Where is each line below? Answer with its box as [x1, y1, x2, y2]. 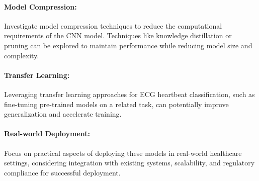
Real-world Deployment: [4, 128, 91, 139]
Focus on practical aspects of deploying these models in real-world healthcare [4, 147, 242, 158]
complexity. [4, 50, 39, 60]
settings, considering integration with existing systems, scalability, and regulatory [4, 157, 255, 168]
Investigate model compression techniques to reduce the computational [4, 20, 222, 31]
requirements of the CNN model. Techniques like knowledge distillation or [4, 30, 232, 41]
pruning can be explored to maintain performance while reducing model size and [4, 40, 252, 50]
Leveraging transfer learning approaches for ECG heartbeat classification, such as [4, 88, 255, 99]
